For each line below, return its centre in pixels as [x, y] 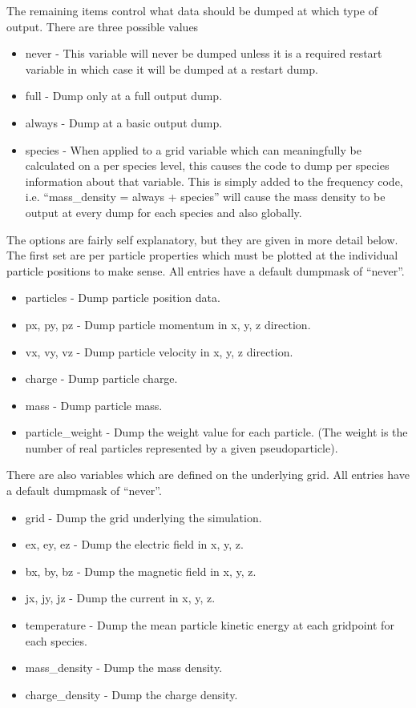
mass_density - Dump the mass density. [124, 668]
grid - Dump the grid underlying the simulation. [143, 517]
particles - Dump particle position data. [123, 298]
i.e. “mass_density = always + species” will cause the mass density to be [205, 197]
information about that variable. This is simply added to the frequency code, [214, 181]
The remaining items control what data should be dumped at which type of [192, 10]
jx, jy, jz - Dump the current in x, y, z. [120, 598]
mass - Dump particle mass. [94, 405]
